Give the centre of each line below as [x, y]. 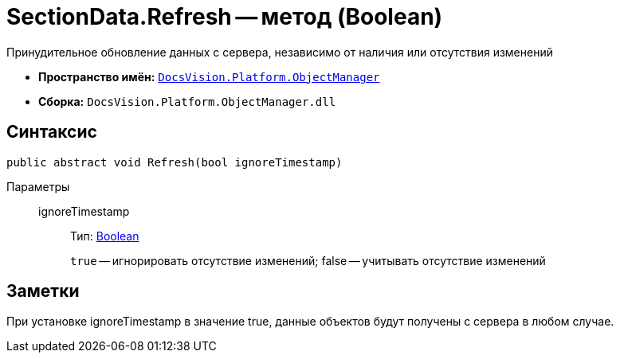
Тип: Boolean [105, 236]
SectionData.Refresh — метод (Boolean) [225, 17]
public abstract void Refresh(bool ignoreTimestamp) [175, 162]
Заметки [43, 291]
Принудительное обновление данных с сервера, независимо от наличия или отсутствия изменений [280, 52]
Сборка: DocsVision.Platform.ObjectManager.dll [187, 101]
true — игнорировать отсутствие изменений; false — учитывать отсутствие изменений [308, 260]
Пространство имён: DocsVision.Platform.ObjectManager [209, 76]
